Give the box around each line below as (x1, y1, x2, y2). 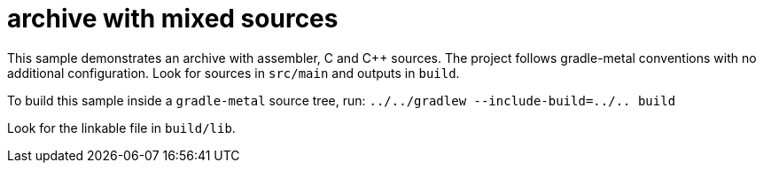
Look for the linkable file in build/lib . (7, 120, 236, 135)
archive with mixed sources (7, 4, 339, 34)
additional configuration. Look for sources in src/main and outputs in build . (7, 65, 460, 81)
